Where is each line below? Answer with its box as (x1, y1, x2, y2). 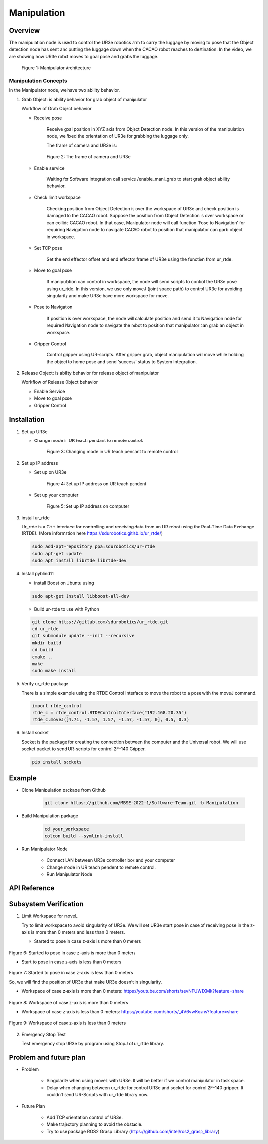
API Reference (9, 884, 55, 892)
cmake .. (32, 654, 54, 660)
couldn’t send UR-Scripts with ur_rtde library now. (46, 1092, 149, 1098)
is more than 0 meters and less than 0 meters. (31, 929, 125, 935)
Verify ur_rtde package (21, 681, 69, 687)
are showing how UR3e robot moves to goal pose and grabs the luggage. (9, 53, 159, 59)
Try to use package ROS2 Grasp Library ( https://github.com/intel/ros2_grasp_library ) (46, 1128, 220, 1134)
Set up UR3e (21, 428, 48, 435)
